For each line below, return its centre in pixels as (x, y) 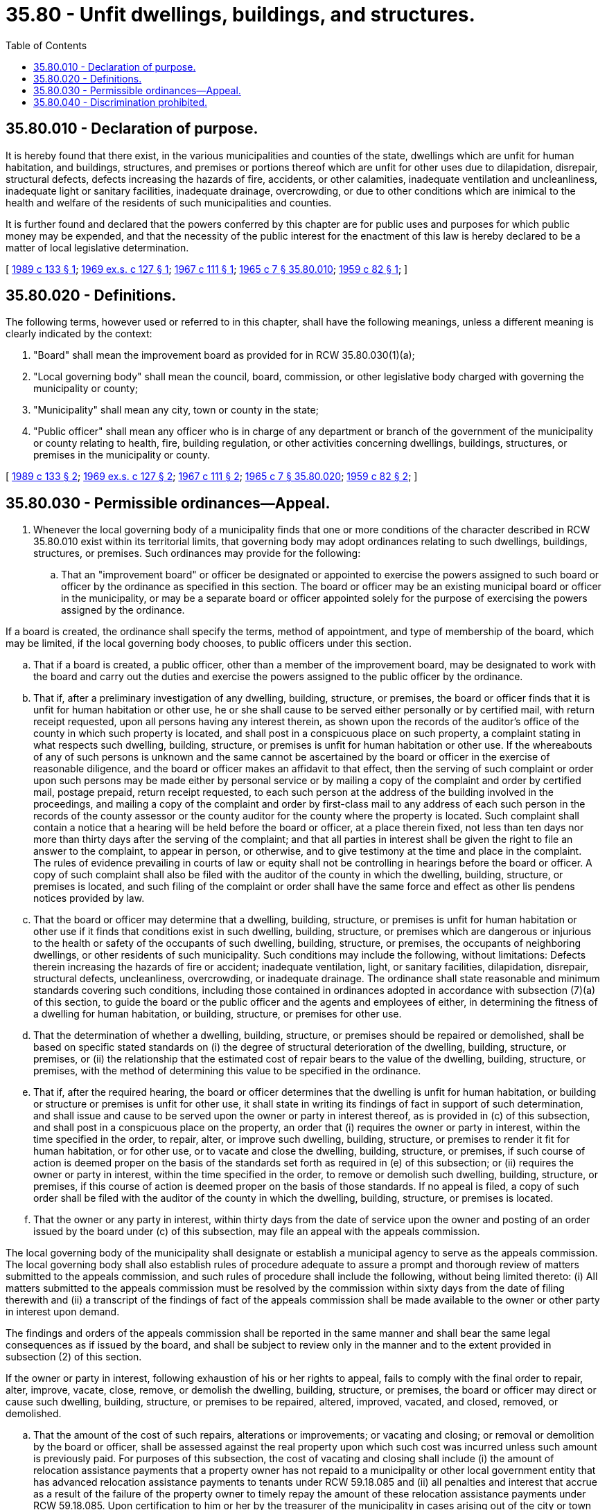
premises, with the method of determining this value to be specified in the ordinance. (227, 1071)
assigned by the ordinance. (123, 610)
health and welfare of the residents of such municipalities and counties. (169, 202)
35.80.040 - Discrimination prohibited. (121, 102)
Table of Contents (46, 45)
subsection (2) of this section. (74, 1357)
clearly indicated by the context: (79, 334)
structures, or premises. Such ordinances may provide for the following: (197, 553)
